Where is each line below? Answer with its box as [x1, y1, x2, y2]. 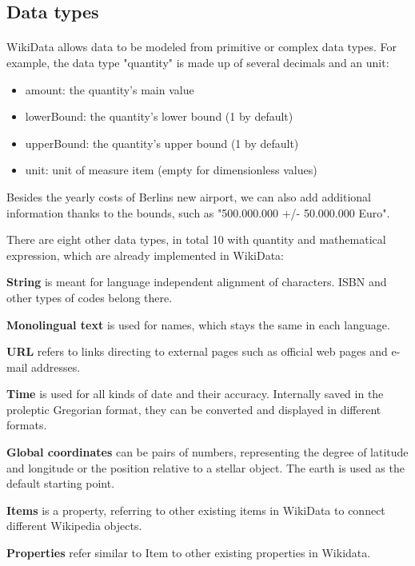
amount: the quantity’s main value [25, 81, 194, 98]
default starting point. [6, 475, 115, 492]
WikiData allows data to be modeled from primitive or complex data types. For [6, 38, 397, 55]
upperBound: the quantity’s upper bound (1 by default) [25, 134, 299, 151]
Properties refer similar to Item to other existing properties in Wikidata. [6, 544, 371, 561]
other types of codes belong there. [6, 289, 173, 305]
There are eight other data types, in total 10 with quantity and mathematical [6, 231, 386, 248]
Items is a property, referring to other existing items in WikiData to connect [6, 501, 385, 518]
